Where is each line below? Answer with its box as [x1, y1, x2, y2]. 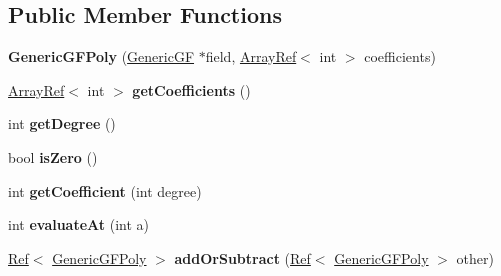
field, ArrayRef [205, 46, 297, 67]
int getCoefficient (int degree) [8, 180, 202, 201]
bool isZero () [8, 146, 98, 167]
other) [456, 247, 494, 268]
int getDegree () [8, 113, 116, 134]
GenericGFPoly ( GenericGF [8, 46, 195, 67]
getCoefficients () [132, 79, 251, 100]
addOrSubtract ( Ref [174, 247, 311, 268]
